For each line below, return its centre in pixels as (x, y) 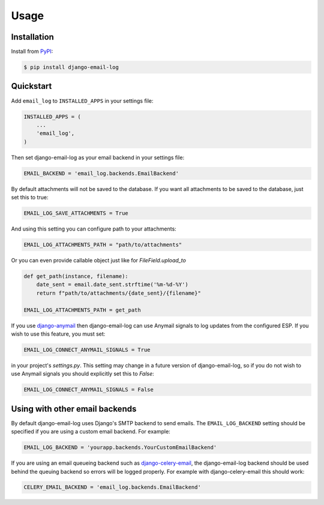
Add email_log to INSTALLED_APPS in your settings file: (82, 101)
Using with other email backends (74, 409)
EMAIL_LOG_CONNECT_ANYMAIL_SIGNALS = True (87, 349)
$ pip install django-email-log (71, 67)
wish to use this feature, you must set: (58, 334)
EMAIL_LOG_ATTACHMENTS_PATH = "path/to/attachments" (103, 245)
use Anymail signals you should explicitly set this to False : (82, 374)
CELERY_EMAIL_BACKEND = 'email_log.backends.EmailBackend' (112, 487)
